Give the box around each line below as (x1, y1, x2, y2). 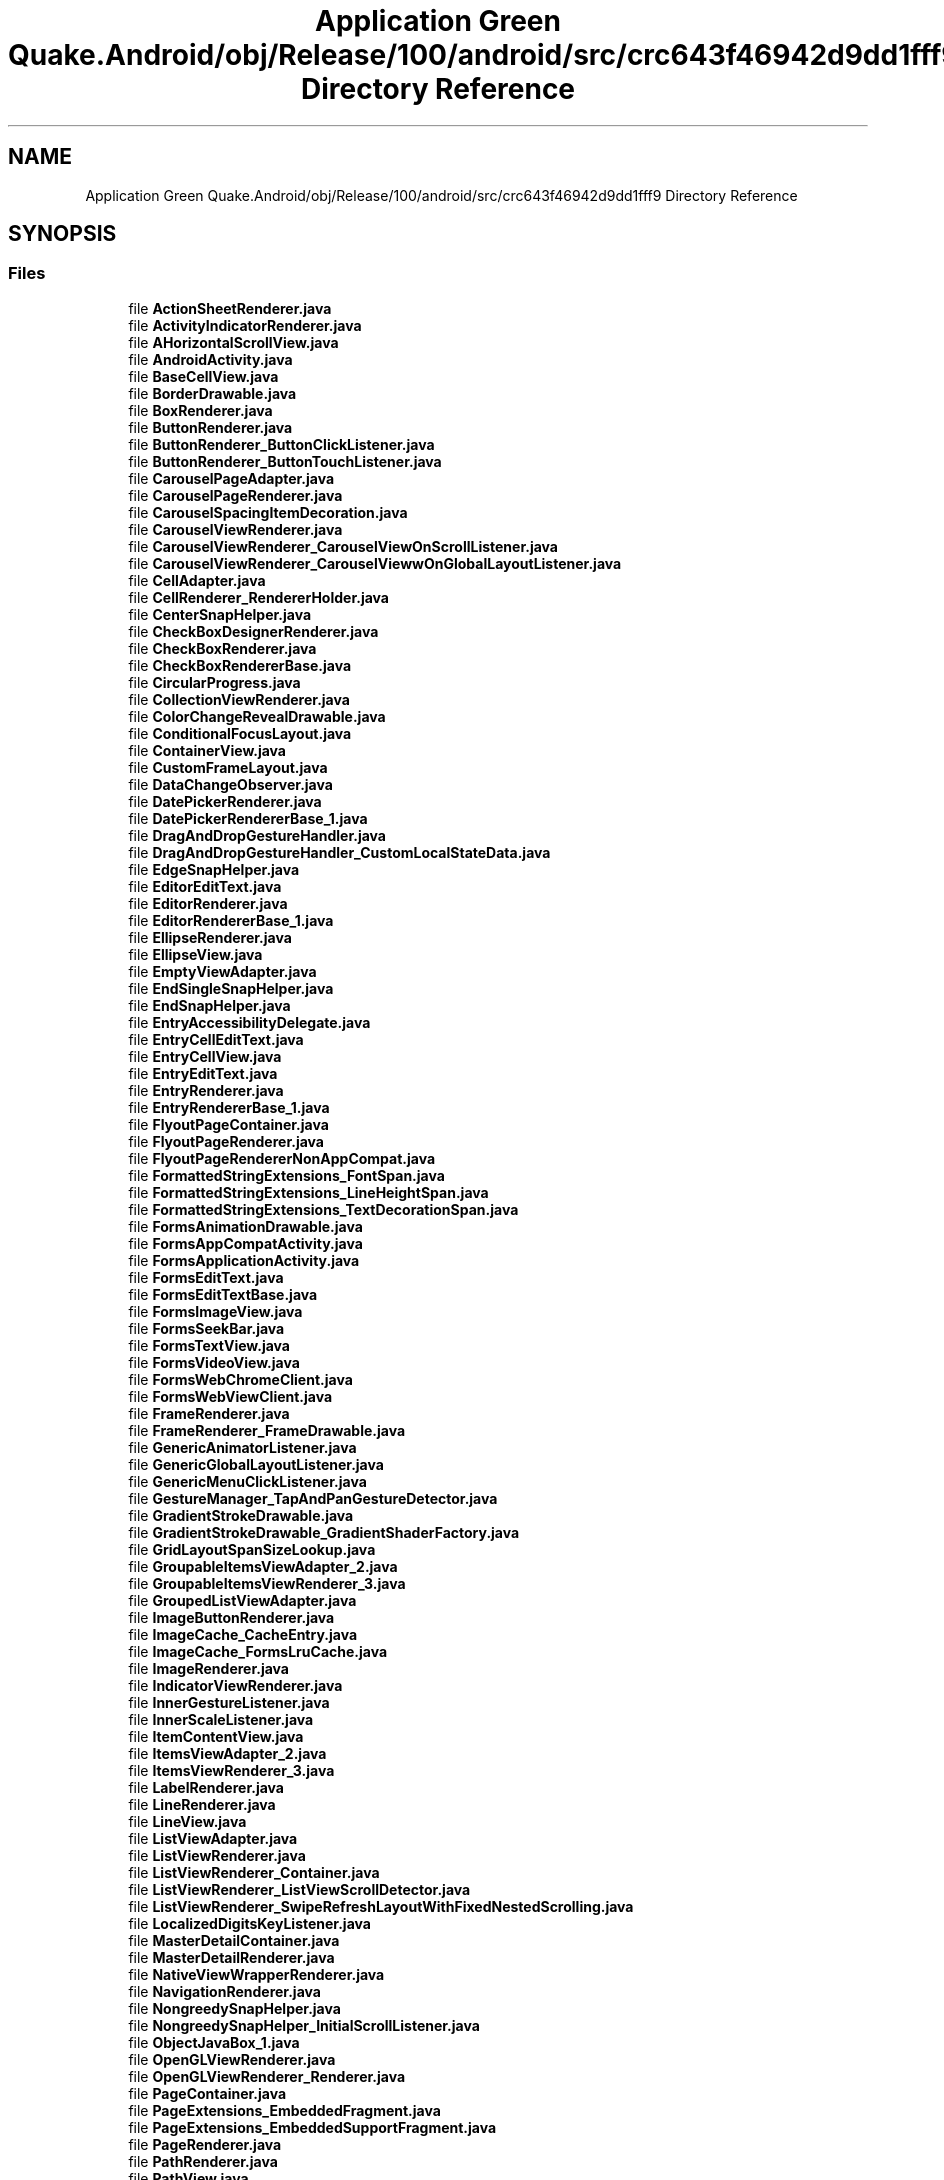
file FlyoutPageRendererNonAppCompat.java (128, 1149, 436, 1167)
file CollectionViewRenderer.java (128, 690, 350, 708)
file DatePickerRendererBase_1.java (128, 809, 368, 827)
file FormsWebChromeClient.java (128, 1370, 353, 1388)
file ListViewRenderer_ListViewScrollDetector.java (128, 1880, 471, 1898)
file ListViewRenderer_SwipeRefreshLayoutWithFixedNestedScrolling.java (128, 1897, 634, 1915)
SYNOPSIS (8, 221, 117, 247)
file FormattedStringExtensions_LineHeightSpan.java (128, 1183, 489, 1201)
